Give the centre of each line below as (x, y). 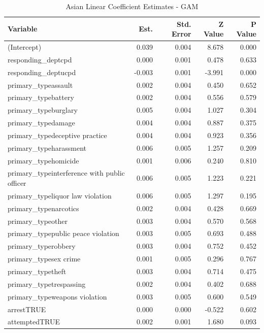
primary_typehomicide (43, 160)
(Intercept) (25, 47)
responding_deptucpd (42, 72)
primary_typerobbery (42, 246)
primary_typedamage (41, 123)
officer (17, 183)
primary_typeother (38, 221)
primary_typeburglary (43, 110)
